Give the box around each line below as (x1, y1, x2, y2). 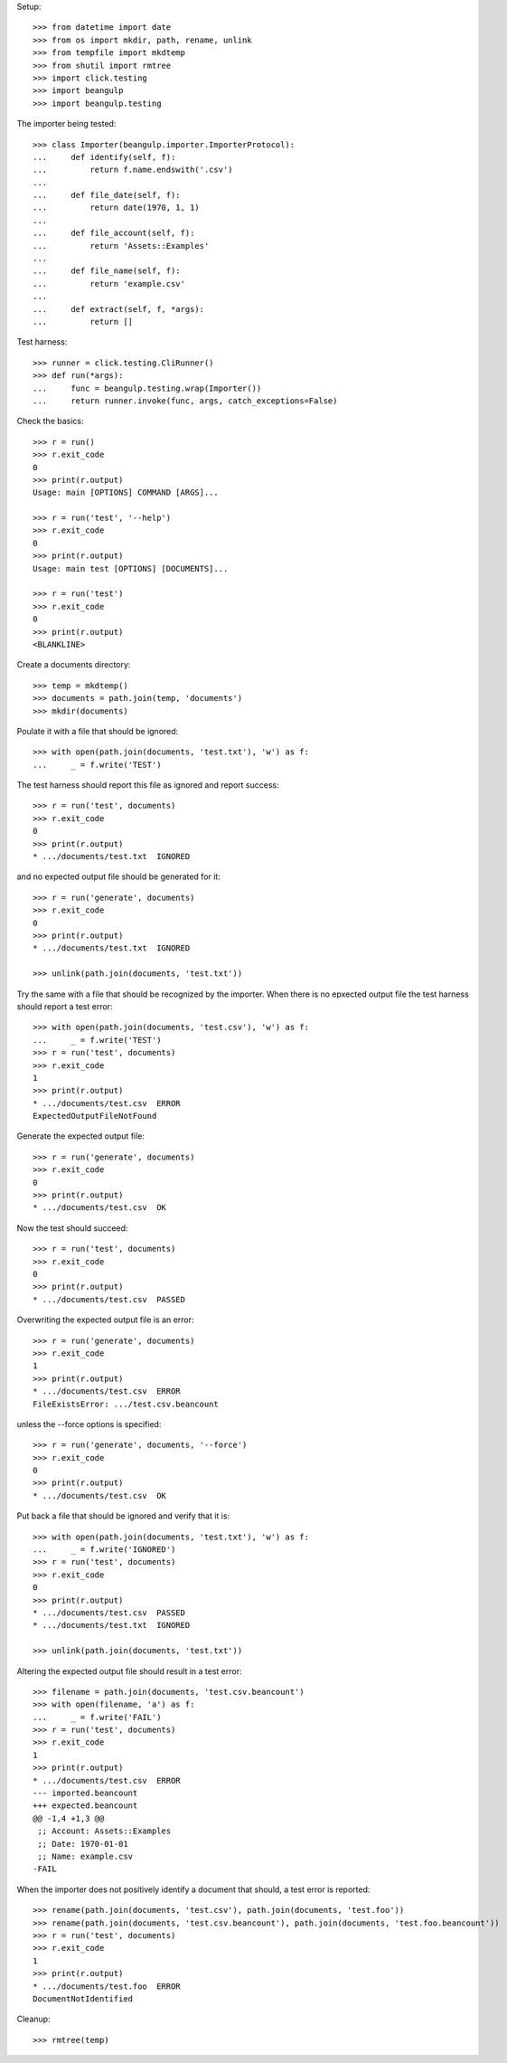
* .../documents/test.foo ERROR (33, 1981, 181, 1992)
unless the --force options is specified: (16, 1418, 162, 1429)
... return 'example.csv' (33, 279, 185, 289)
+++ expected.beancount (33, 1801, 138, 1811)
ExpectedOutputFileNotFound (33, 1111, 157, 1121)
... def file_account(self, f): (33, 228, 195, 239)
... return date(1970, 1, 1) (33, 203, 201, 213)
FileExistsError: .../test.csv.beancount (33, 1398, 219, 1409)
